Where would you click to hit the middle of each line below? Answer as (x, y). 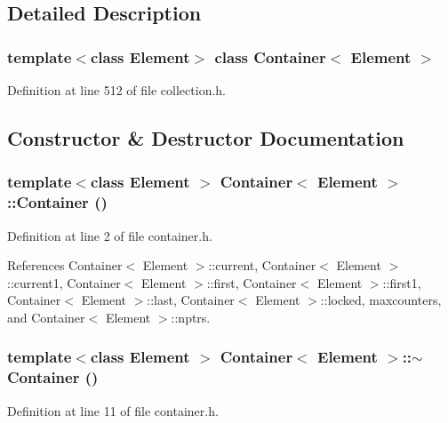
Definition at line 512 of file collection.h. (116, 90)
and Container (46, 317)
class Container (270, 56)
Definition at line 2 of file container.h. (110, 235)
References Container (65, 265)
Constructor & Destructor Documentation (206, 137)
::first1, (402, 282)
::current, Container (262, 265)
